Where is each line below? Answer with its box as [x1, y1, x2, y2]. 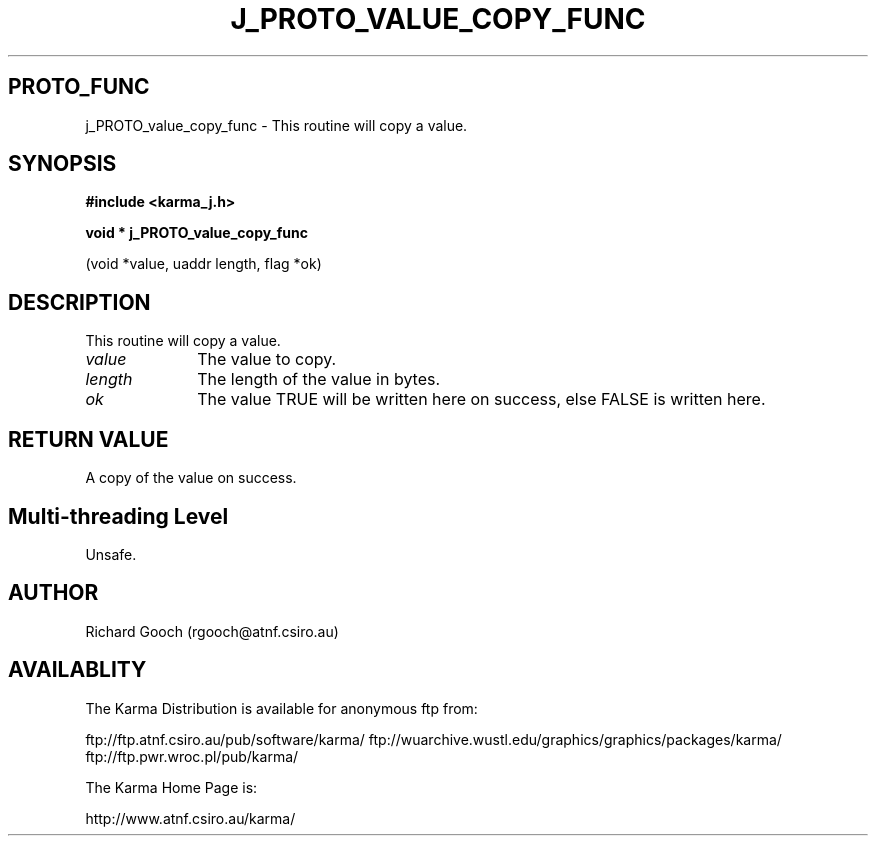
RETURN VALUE [8, 426, 169, 452]
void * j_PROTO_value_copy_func [85, 224, 308, 242]
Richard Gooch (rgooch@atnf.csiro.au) [85, 622, 339, 640]
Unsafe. [85, 545, 137, 563]
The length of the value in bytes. [197, 369, 441, 390]
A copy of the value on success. [85, 469, 297, 487]
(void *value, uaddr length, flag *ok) [85, 255, 322, 273]
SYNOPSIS [8, 151, 117, 177]
